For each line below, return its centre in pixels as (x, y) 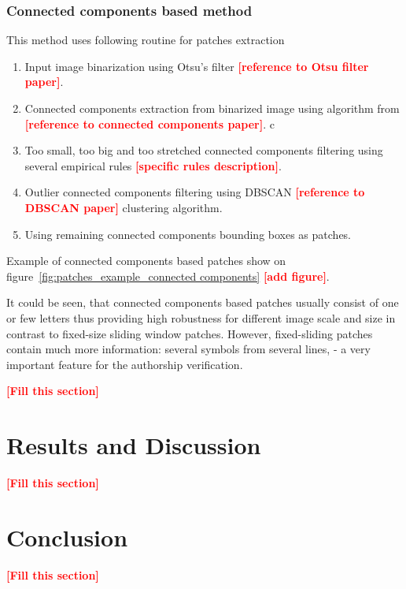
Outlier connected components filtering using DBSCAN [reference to (195, 192)
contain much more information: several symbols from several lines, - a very (188, 349)
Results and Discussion (134, 445)
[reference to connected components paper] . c (149, 123)
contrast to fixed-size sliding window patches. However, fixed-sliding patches (190, 333)
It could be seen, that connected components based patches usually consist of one (203, 302)
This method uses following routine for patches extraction (146, 40)
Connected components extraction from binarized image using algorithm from (212, 108)
